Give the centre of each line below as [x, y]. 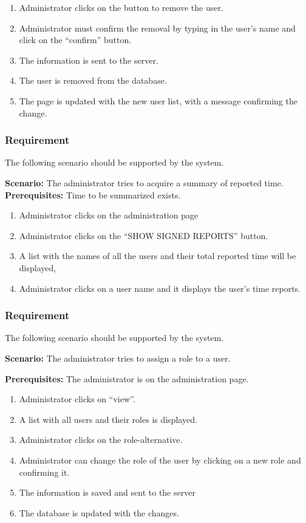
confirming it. [44, 472]
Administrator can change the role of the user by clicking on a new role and [160, 460]
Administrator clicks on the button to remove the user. [121, 7]
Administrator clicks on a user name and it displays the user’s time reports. [160, 288]
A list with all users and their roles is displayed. [108, 419]
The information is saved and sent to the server [107, 492]
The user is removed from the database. [93, 80]
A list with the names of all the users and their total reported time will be [158, 256]
